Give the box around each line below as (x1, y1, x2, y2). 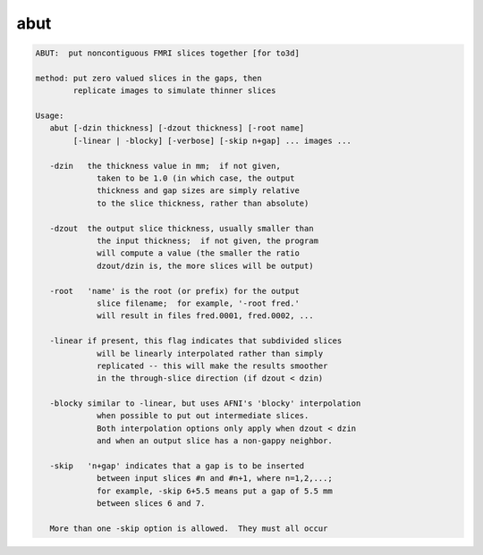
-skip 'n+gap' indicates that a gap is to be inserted (49, 461, 305, 471)
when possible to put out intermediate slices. (97, 411, 309, 421)
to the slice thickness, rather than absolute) (97, 198, 309, 208)
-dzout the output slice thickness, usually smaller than (49, 223, 314, 233)
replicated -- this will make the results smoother (97, 360, 328, 371)
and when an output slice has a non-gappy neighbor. (97, 436, 333, 446)
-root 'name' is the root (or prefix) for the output (49, 286, 300, 296)
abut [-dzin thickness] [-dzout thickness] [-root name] (49, 123, 305, 133)
